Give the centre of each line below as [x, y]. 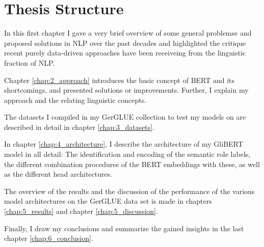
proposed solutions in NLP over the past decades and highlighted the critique [125, 43]
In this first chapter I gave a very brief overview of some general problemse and [128, 33]
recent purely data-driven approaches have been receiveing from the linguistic [125, 53]
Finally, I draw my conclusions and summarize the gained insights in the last [124, 228]
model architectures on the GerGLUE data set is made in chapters [108, 201]
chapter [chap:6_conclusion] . [49, 238]
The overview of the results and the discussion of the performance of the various [129, 191]
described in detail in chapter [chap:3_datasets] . [80, 127]
